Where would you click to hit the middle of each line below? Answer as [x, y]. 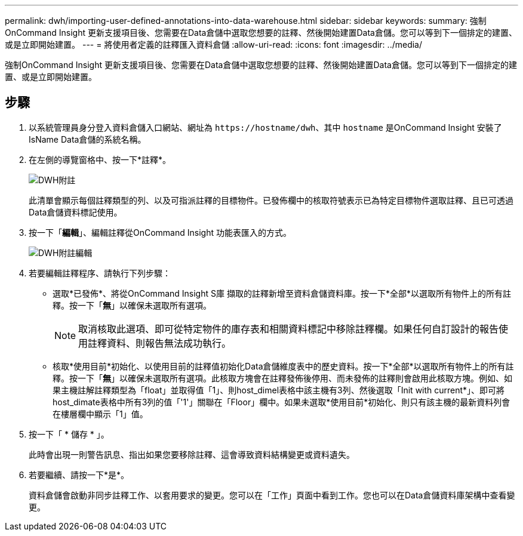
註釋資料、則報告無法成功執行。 [160, 343]
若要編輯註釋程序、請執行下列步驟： [100, 273]
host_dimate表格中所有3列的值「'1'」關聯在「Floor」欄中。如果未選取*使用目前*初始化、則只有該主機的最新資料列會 [282, 402]
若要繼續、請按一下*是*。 [79, 475]
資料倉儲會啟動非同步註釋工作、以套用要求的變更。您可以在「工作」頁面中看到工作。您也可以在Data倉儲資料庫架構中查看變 [272, 495]
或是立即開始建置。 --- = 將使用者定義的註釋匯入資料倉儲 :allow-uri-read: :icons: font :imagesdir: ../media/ [214, 44]
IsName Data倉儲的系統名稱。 [87, 139]
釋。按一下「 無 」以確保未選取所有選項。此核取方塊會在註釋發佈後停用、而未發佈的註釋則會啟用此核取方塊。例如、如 [282, 378]
